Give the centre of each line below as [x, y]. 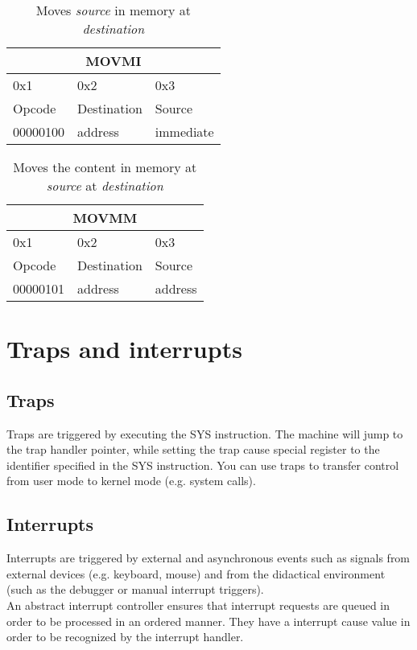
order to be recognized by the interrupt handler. [125, 637]
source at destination [105, 185]
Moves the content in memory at [105, 167]
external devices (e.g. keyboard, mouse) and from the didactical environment [196, 573]
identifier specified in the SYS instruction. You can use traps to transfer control [203, 465]
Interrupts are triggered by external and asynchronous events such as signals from [208, 558]
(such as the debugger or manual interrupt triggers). [135, 589]
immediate [184, 132]
